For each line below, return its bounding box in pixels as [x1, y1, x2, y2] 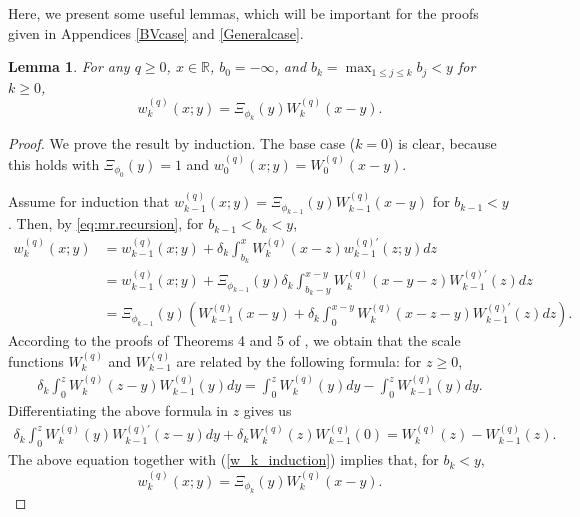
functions [8, 350, 64, 371]
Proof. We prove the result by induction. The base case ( [8, 133, 356, 154]
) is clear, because [388, 133, 497, 154]
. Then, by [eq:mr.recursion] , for [8, 213, 204, 234]
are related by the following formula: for [176, 350, 422, 371]
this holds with [8, 153, 100, 174]
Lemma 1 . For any [8, 56, 130, 77]
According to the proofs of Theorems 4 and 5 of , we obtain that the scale [8, 330, 461, 351]
